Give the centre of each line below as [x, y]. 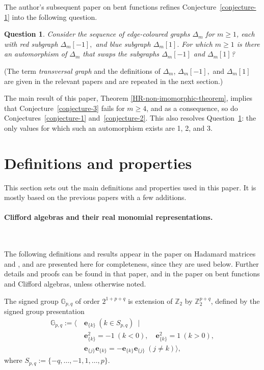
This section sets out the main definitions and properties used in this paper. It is [130, 187]
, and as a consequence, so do [192, 108]
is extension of [150, 301]
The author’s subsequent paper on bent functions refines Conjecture [110, 7]
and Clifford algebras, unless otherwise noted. [75, 284]
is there [248, 44]
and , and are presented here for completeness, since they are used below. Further [131, 263]
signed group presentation [44, 311]
